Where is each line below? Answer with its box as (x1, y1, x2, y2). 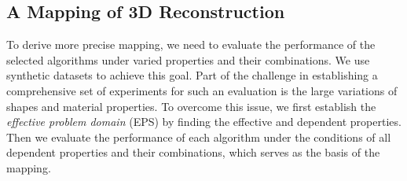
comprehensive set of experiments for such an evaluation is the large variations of (6, 82, 398, 98)
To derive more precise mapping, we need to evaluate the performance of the (6, 36, 376, 53)
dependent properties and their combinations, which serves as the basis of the (6, 144, 380, 161)
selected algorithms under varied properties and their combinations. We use (6, 51, 370, 68)
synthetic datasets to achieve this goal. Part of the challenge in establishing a (6, 67, 378, 83)
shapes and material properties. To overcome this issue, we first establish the (6, 98, 376, 114)
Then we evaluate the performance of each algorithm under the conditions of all (6, 128, 391, 145)
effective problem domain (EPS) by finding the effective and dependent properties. (6, 113, 401, 130)
